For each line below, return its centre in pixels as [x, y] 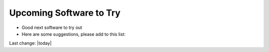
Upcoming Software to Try [65, 13]
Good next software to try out [52, 27]
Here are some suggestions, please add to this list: [73, 34]
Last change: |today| [30, 43]
